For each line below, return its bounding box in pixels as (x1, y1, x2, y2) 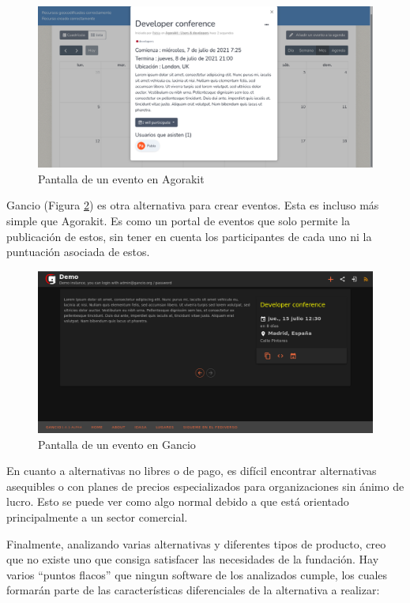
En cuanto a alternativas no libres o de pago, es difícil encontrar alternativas (6, 462, 377, 479)
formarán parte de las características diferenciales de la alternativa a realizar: (6, 582, 380, 598)
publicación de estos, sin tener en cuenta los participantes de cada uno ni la (6, 228, 372, 244)
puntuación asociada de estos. (6, 243, 150, 260)
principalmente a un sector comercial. (6, 509, 188, 526)
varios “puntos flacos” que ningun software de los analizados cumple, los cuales (6, 566, 388, 582)
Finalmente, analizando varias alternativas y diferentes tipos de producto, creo (6, 535, 386, 552)
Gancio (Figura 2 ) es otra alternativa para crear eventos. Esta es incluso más (6, 197, 379, 213)
